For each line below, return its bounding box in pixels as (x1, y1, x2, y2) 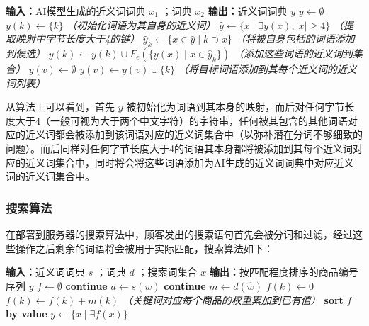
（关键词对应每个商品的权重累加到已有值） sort (122, 292, 344, 307)
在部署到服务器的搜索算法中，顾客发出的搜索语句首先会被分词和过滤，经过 (6, 226, 353, 241)
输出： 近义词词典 (208, 4, 288, 18)
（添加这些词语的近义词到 (233, 45, 353, 60)
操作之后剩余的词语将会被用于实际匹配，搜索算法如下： (15, 240, 273, 255)
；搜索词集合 (137, 264, 198, 279)
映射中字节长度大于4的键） (15, 31, 140, 46)
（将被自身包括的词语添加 (235, 31, 355, 46)
